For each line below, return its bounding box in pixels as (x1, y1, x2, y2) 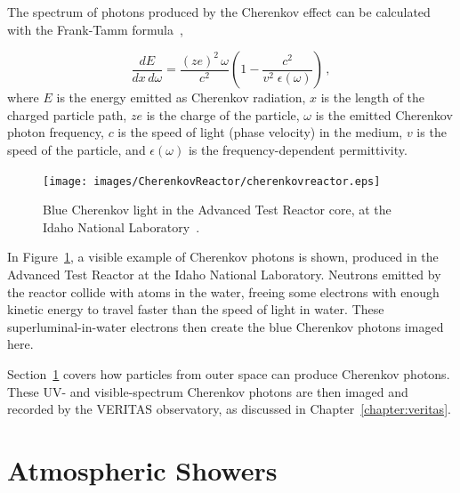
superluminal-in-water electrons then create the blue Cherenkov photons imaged (7, 317, 444, 335)
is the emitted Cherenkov (315, 105, 453, 124)
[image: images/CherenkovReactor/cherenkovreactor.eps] (43, 174, 381, 188)
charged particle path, (7, 105, 127, 124)
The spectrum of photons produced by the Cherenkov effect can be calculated (7, 3, 431, 20)
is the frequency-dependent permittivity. (188, 140, 408, 158)
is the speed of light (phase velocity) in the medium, (117, 123, 403, 141)
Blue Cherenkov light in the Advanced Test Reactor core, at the (43, 200, 391, 219)
